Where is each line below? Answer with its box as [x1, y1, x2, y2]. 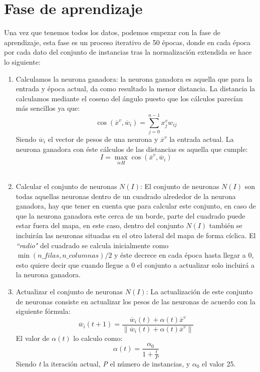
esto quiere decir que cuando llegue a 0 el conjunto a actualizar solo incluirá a [16, 259, 255, 270]
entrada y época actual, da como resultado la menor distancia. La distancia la [16, 83, 255, 94]
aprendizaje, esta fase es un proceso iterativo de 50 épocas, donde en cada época [4, 37, 251, 47]
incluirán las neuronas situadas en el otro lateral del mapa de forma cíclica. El [16, 230, 256, 240]
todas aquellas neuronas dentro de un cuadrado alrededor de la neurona [16, 191, 236, 201]
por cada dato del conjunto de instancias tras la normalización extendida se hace [4, 47, 252, 57]
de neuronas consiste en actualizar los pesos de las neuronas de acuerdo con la [16, 296, 255, 306]
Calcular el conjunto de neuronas [16, 181, 117, 191]
